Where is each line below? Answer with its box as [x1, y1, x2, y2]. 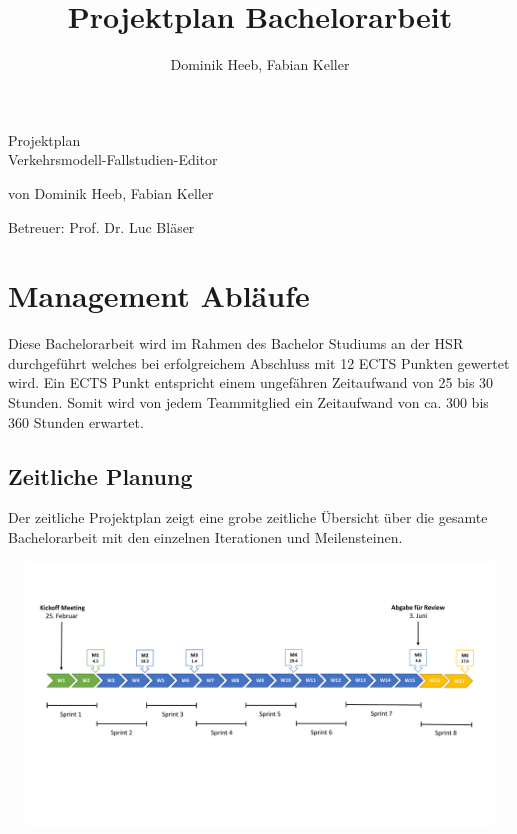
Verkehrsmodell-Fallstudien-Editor [8, 149, 218, 170]
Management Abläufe [8, 275, 310, 316]
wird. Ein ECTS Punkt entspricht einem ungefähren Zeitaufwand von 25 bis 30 [8, 372, 494, 393]
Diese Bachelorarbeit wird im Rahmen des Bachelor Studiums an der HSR [8, 333, 464, 354]
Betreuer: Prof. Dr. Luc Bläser [8, 216, 195, 237]
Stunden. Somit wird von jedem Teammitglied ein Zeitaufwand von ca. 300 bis [8, 392, 489, 412]
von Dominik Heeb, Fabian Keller [8, 182, 214, 203]
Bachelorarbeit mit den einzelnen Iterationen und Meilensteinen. [8, 526, 403, 547]
